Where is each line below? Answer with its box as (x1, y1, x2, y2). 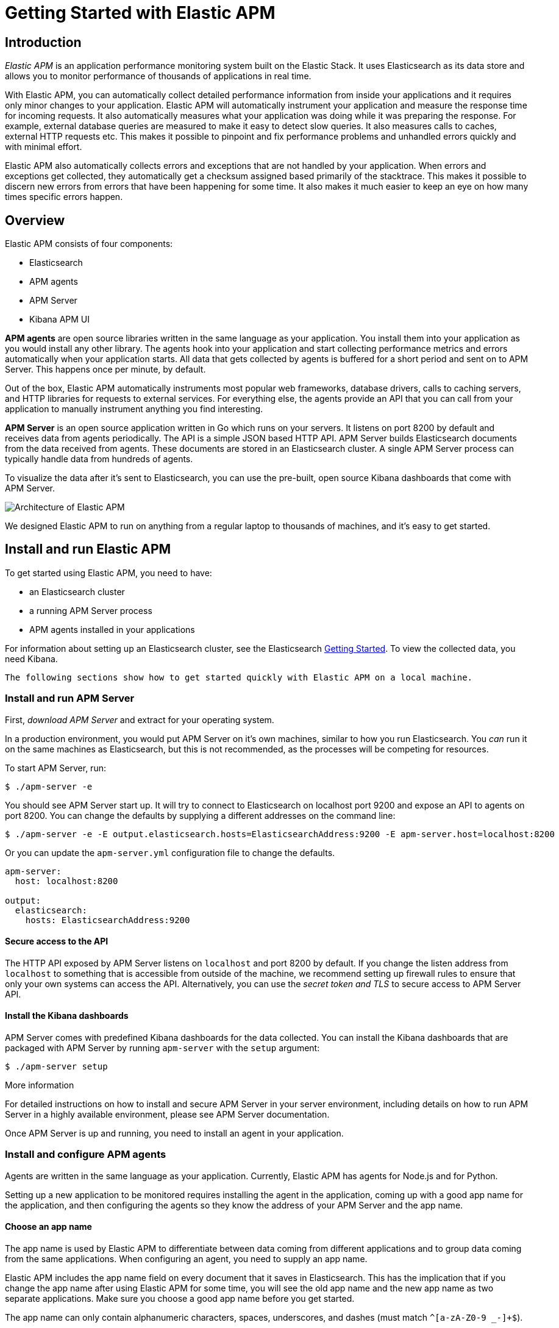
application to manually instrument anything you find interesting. (5, 404, 263, 415)
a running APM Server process (29, 605, 152, 616)
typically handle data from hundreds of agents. (5, 454, 193, 465)
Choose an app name (5, 1221, 92, 1232)
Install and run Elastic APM (5, 541, 171, 557)
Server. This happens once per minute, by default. (5, 364, 206, 375)
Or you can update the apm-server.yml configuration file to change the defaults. (5, 847, 335, 858)
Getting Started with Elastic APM (5, 2, 276, 23)
